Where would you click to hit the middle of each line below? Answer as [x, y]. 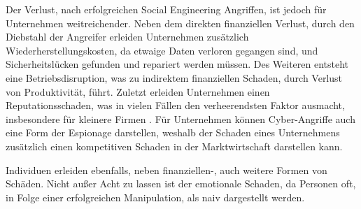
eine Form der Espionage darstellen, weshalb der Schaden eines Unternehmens [173, 132]
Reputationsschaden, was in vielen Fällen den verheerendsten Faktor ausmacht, [175, 105]
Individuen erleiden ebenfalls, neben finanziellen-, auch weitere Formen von [167, 170]
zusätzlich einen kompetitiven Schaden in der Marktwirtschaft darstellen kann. [174, 146]
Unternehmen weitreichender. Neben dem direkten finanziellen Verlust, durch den [180, 23]
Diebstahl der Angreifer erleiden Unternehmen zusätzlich [127, 37]
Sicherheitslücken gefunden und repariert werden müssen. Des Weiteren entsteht [177, 64]
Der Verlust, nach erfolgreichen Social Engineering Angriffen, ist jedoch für [166, 9]
